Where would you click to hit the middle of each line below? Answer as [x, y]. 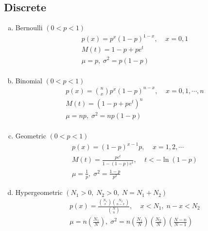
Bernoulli [29, 28]
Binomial [29, 80]
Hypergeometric [39, 192]
